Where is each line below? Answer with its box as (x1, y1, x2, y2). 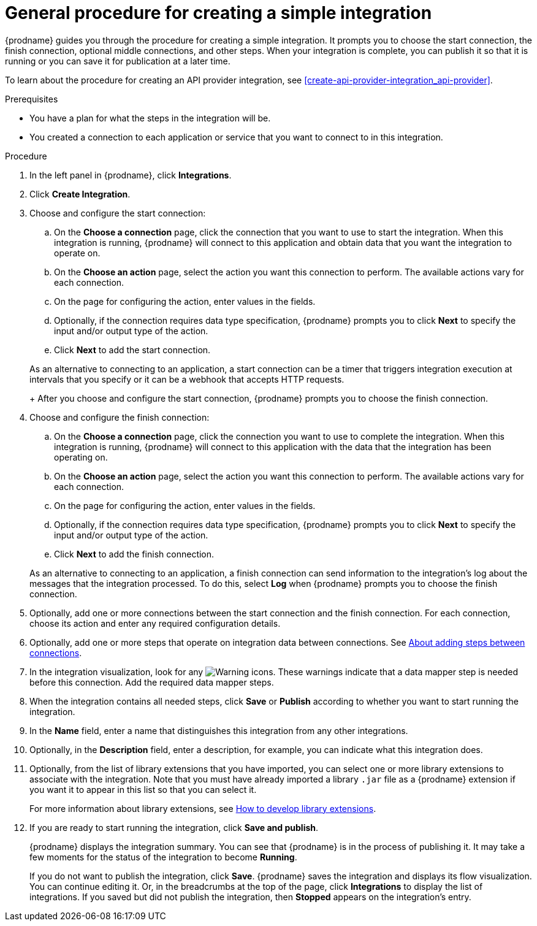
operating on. (54, 451, 108, 462)
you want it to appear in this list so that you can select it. (29, 784, 257, 795)
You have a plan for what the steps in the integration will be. (29, 112, 271, 123)
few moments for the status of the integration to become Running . (29, 851, 297, 862)
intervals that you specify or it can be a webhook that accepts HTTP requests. (29, 373, 345, 385)
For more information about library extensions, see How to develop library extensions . (29, 803, 376, 814)
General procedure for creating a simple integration (5, 2, 432, 23)
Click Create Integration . (29, 188, 131, 199)
